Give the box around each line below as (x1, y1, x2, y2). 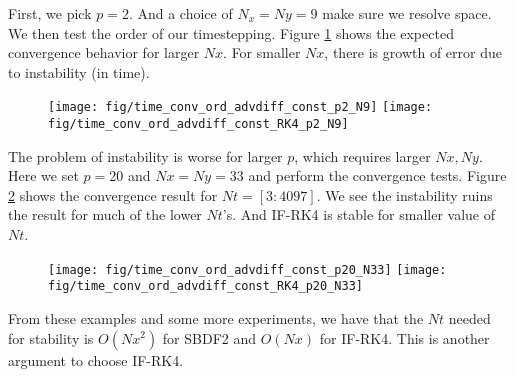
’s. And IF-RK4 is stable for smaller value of (222, 204, 496, 225)
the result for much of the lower (8, 204, 202, 225)
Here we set (8, 165, 79, 186)
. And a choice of (128, 3, 233, 23)
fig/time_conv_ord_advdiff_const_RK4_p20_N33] (48, 279, 363, 294)
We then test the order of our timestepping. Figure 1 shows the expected (8, 22, 454, 43)
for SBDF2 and (162, 327, 257, 348)
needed (448, 307, 491, 328)
